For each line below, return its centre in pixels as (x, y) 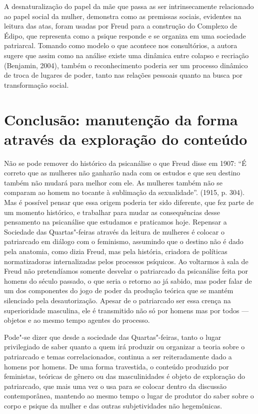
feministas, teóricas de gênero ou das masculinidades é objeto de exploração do (124, 376)
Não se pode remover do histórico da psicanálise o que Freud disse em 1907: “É (125, 163)
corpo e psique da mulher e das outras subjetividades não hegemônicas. (113, 405)
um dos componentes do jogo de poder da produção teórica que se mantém (119, 290)
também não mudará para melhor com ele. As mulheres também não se (113, 182)
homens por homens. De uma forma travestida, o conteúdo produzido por (116, 366)
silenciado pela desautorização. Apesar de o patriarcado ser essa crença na (117, 300)
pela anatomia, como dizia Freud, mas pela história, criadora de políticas (116, 251)
